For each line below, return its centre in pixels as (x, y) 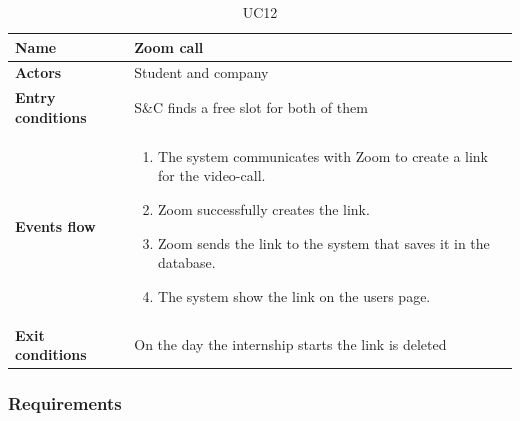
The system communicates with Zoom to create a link (323, 155)
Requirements (65, 403)
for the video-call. (212, 175)
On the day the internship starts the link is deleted (290, 344)
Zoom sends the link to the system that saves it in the (324, 242)
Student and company (201, 72)
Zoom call (169, 46)
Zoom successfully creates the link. (264, 208)
